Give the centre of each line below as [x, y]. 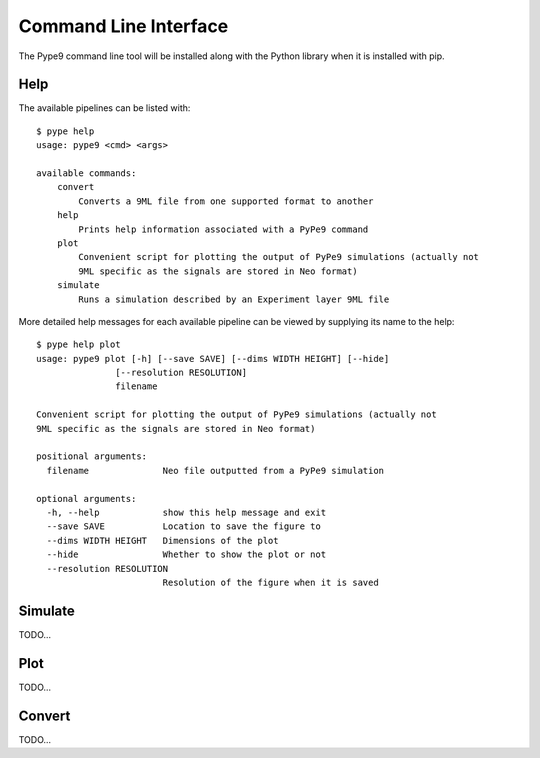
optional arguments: [86, 498]
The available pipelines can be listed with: [104, 108]
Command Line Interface [123, 26]
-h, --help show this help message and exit [186, 512]
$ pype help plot [78, 344]
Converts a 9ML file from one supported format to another [226, 201]
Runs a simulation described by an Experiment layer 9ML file [234, 299]
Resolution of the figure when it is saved [270, 582]
